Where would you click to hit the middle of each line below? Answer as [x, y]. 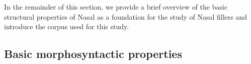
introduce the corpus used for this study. [67, 26]
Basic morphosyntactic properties [93, 54]
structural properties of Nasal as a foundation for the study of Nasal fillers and [126, 16]
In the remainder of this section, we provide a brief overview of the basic [116, 7]
